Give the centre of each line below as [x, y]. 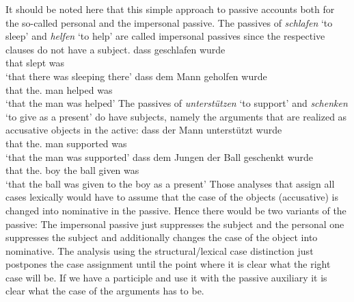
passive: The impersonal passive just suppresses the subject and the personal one [175, 224]
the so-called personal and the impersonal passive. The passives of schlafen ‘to [169, 22]
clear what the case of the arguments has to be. [105, 291]
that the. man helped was [59, 89]
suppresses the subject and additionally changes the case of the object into [162, 237]
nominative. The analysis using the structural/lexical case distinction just [160, 250]
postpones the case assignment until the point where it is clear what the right [168, 264]
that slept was [35, 63]
